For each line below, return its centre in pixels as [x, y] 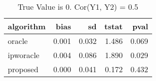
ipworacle [24, 55]
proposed [23, 69]
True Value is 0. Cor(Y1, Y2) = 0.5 [78, 7]
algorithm [27, 26]
